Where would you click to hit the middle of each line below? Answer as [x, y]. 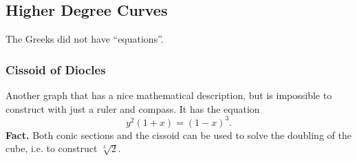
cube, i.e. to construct [52, 148]
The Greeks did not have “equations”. [85, 39]
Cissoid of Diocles [56, 69]
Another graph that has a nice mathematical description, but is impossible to [169, 95]
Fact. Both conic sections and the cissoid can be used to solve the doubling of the [178, 135]
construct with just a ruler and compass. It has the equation [133, 108]
